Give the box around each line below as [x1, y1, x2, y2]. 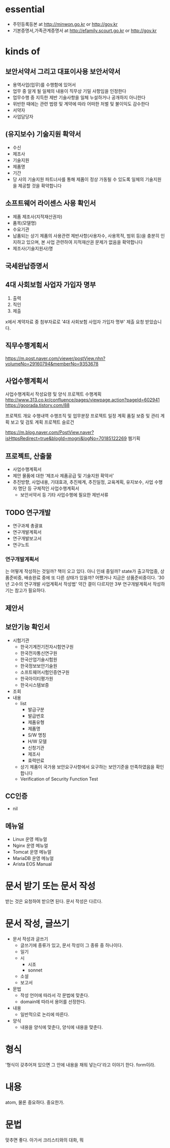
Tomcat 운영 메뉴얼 [12, 849, 52, 855]
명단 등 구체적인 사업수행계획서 [18, 485, 80, 491]
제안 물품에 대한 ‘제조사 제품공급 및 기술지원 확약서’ [12, 473, 114, 479]
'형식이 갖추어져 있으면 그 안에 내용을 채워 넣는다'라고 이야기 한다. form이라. [5, 1061, 156, 1067]
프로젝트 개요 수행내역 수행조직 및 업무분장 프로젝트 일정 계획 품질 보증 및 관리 [5, 413, 160, 419]
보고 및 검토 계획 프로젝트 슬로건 [10, 419, 75, 425]
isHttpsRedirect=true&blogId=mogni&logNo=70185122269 [5, 435, 127, 441]
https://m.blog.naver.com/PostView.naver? [5, 429, 94, 435]
